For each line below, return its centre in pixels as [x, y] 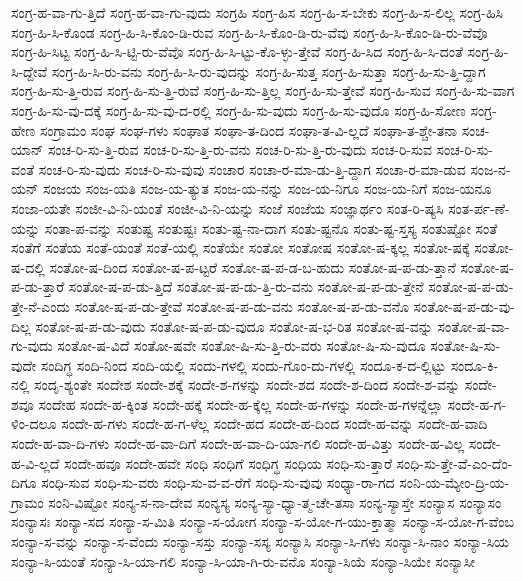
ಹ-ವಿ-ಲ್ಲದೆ [35, 462]
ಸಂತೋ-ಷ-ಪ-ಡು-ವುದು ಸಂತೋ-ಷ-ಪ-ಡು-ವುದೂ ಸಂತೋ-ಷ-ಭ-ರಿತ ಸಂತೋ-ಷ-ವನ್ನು [234, 325]
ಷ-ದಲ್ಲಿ [28, 266]
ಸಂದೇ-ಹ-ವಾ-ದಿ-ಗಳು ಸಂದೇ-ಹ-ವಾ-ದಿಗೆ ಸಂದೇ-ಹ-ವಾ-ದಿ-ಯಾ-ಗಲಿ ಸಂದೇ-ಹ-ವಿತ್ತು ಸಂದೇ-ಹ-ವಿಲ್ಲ [238, 443]
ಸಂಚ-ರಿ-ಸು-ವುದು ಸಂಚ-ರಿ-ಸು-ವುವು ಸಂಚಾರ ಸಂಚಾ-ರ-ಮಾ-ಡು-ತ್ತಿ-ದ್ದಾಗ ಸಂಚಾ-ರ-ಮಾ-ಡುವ [252, 168]
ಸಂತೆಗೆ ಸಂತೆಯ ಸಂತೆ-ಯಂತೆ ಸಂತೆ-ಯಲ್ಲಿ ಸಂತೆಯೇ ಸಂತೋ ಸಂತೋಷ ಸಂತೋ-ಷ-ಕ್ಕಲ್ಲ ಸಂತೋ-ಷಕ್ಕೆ [240, 247]
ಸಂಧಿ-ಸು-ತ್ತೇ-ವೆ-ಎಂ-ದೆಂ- [454, 462]
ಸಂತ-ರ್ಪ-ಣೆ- [479, 207]
